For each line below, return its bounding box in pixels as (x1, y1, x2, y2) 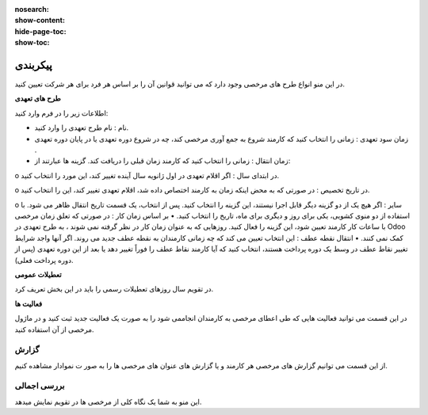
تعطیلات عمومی (14, 269, 63, 279)
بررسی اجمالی (14, 380, 65, 391)
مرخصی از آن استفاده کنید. (14, 325, 94, 334)
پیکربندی (14, 58, 53, 71)
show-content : (14, 16, 65, 25)
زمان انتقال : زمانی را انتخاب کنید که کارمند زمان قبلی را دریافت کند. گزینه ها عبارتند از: (34, 156, 291, 166)
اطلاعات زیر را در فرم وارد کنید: (14, 108, 109, 118)
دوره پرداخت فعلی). (14, 255, 75, 265)
